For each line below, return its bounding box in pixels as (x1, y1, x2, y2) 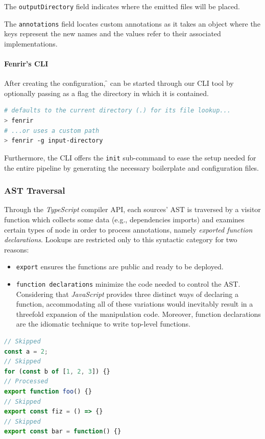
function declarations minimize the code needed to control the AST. (16, 278, 240, 289)
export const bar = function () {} (4, 428, 122, 435)
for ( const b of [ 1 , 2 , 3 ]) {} (4, 367, 110, 375)
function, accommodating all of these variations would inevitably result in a (16, 298, 253, 309)
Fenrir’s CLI (4, 58, 49, 69)
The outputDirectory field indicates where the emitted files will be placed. (4, 1, 240, 11)
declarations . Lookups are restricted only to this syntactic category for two (4, 234, 237, 245)
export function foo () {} (4, 387, 92, 395)
